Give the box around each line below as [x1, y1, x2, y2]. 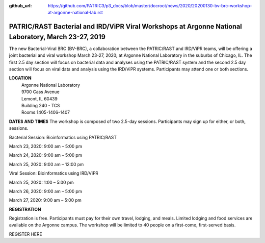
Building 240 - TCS [21, 103, 60, 109]
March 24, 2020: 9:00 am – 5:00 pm [9, 152, 82, 158]
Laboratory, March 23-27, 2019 [9, 32, 106, 41]
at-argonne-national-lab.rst [48, 10, 103, 16]
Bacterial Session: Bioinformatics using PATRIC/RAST [9, 134, 117, 140]
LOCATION [9, 75, 32, 81]
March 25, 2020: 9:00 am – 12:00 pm [9, 161, 84, 167]
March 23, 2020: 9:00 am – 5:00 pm [9, 143, 82, 149]
